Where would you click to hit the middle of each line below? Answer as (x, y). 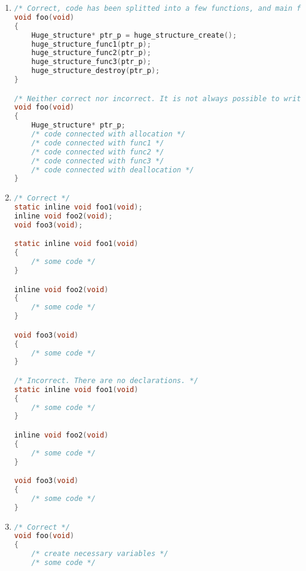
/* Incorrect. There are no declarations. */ (106, 380)
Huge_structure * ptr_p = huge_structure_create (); (134, 35)
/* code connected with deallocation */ (113, 170)
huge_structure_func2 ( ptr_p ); (91, 53)
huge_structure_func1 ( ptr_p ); (91, 44)
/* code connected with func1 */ (98, 143)
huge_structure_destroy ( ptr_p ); (96, 71)
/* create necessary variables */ (100, 554)
